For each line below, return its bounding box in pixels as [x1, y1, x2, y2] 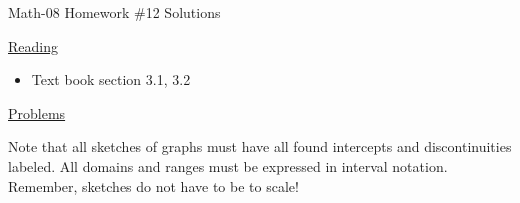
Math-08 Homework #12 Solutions [8, 2, 221, 22]
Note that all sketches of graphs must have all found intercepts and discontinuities [8, 136, 512, 157]
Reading [8, 35, 58, 56]
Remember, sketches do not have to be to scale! [8, 175, 299, 196]
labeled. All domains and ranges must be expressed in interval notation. [8, 155, 448, 176]
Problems [8, 102, 66, 123]
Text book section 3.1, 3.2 [31, 69, 191, 90]
